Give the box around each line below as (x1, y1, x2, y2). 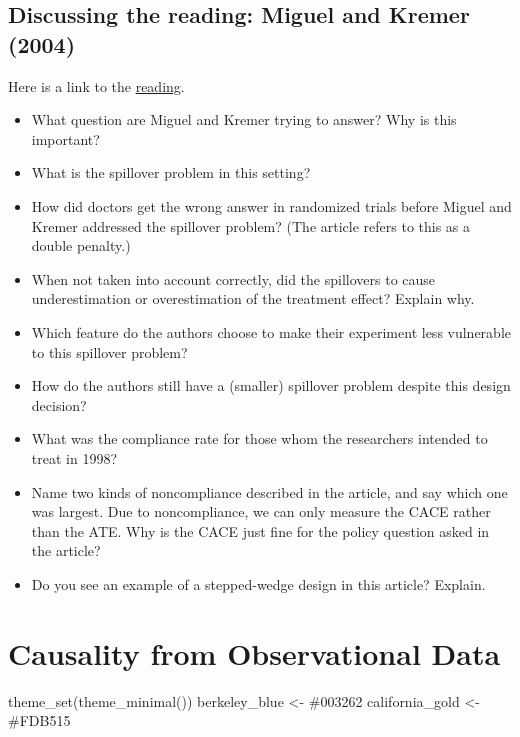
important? (31, 128, 100, 149)
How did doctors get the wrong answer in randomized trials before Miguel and (31, 195, 512, 216)
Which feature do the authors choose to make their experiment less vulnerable (31, 321, 512, 342)
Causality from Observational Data (8, 632, 501, 673)
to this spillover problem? (31, 341, 188, 362)
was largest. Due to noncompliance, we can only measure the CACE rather (31, 501, 491, 522)
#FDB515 (8, 710, 71, 731)
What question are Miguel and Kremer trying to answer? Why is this (31, 109, 457, 130)
